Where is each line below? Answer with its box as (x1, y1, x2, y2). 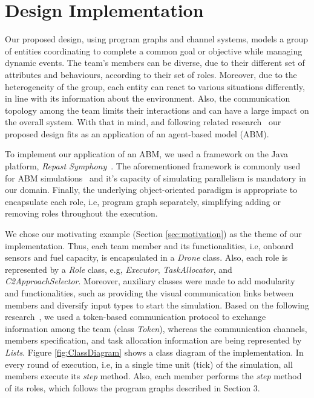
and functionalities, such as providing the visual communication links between (5, 287, 294, 299)
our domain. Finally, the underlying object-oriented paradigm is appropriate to (5, 183, 298, 196)
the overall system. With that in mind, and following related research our (5, 116, 281, 128)
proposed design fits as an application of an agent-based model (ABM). (5, 127, 269, 140)
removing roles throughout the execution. (5, 207, 158, 220)
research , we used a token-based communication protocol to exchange (5, 310, 266, 323)
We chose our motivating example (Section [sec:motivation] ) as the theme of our (5, 227, 302, 240)
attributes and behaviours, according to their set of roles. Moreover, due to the (5, 68, 297, 80)
